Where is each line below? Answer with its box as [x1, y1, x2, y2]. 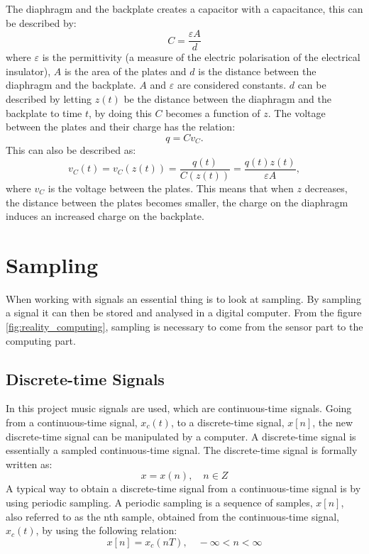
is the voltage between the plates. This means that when [48, 180, 294, 195]
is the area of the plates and [64, 63, 187, 78]
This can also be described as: [6, 143, 136, 157]
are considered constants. [177, 77, 287, 92]
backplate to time [6, 105, 82, 120]
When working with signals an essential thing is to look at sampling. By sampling [6, 291, 361, 306]
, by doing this [89, 105, 152, 120]
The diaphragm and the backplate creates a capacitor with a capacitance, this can [6, 1, 363, 16]
